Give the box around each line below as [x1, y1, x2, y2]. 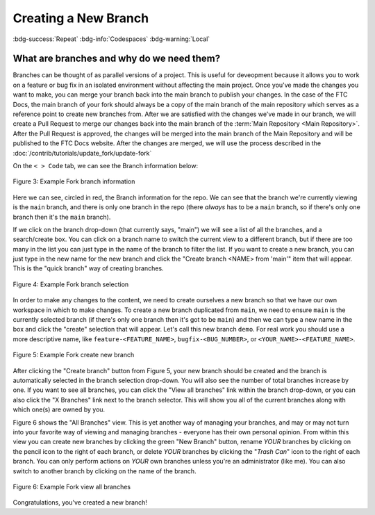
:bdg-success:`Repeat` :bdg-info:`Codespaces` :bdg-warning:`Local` [12, 35, 210, 43]
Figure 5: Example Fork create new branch [12, 351, 135, 359]
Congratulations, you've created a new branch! [12, 498, 147, 507]
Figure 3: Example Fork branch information [12, 177, 135, 186]
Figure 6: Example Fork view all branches [12, 482, 131, 491]
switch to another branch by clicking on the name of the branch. [12, 466, 197, 475]
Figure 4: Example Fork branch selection [12, 280, 129, 288]
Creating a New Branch [12, 10, 149, 26]
